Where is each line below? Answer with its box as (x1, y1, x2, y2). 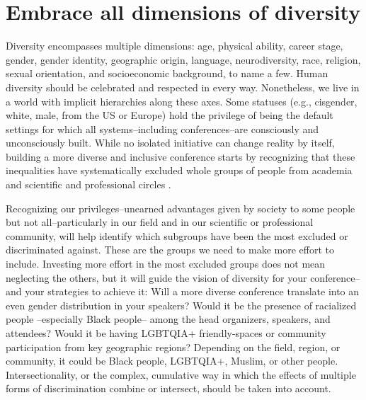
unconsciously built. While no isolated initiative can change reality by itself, (6, 135, 335, 150)
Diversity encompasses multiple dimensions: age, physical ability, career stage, (6, 38, 343, 53)
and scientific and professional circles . (6, 177, 171, 192)
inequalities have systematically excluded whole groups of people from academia (6, 163, 353, 178)
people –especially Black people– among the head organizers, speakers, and (6, 312, 331, 326)
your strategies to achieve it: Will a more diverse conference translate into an (25, 284, 360, 299)
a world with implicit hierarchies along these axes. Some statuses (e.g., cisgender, (6, 93, 358, 108)
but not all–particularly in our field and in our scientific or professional (6, 215, 314, 229)
